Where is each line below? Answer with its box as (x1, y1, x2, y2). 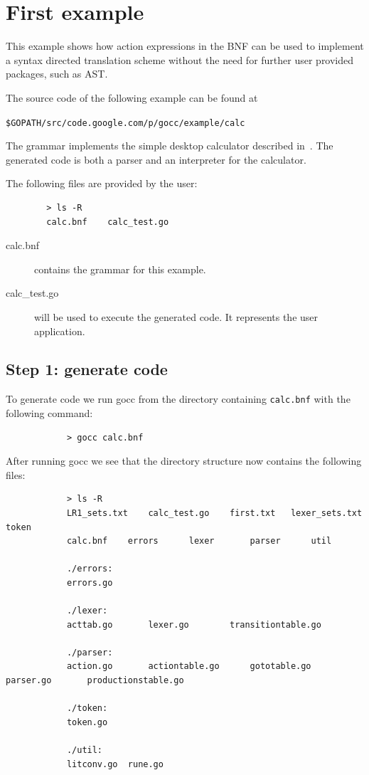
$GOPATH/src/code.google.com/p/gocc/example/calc (6, 117, 245, 128)
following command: (6, 405, 93, 420)
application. (34, 323, 85, 338)
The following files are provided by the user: (6, 176, 198, 191)
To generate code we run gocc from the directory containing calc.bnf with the (6, 391, 351, 406)
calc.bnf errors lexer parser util (66, 536, 332, 547)
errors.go (66, 577, 113, 588)
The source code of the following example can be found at (6, 90, 258, 105)
